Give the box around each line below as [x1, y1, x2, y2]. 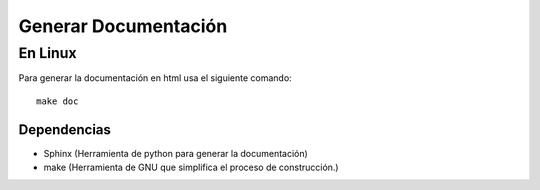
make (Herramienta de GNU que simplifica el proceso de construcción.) [43, 161, 339, 174]
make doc [36, 95, 79, 107]
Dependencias [18, 121, 112, 138]
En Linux [18, 44, 77, 62]
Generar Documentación [18, 15, 228, 37]
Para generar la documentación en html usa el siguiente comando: [18, 72, 292, 84]
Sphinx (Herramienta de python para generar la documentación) [43, 147, 309, 159]
